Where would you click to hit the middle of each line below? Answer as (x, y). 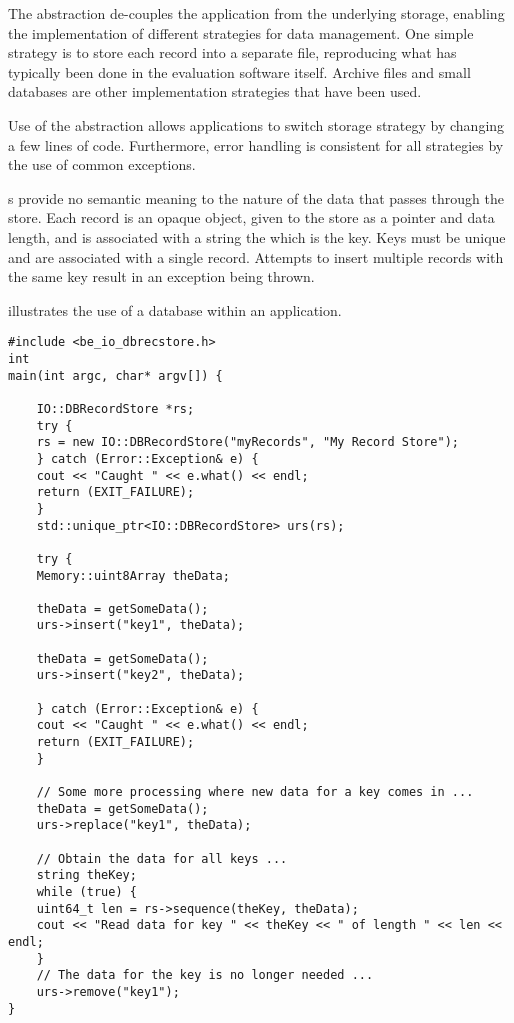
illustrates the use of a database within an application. (175, 309)
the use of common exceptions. (102, 164)
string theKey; (86, 875)
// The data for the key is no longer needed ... (205, 975)
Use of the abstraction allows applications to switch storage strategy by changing (256, 124)
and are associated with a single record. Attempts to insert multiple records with (256, 256)
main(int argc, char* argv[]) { (115, 375)
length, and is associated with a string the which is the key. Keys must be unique (257, 236)
